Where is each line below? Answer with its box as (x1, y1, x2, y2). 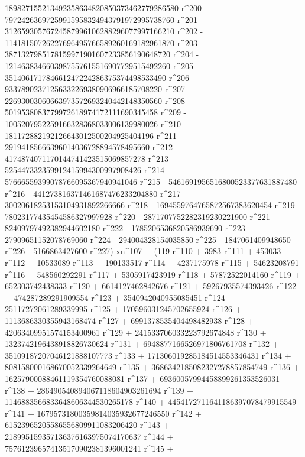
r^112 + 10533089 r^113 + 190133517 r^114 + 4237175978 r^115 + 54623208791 (5, 257, 299, 269)
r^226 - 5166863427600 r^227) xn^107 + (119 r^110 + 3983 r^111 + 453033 (5, 245, 281, 257)
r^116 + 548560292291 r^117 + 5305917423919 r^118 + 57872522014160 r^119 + (5, 268, 301, 280)
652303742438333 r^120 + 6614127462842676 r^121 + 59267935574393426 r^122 (5, 280, 297, 292)
